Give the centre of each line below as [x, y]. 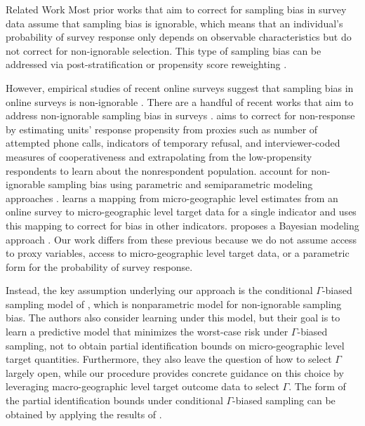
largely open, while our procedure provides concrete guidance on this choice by [175, 372]
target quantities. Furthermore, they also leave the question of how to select [169, 359]
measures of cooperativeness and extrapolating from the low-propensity [159, 156]
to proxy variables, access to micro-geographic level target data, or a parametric [178, 253]
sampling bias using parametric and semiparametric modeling [180, 184]
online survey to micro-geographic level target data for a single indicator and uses [181, 212]
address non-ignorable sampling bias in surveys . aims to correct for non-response [180, 115]
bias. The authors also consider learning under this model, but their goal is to [173, 318]
